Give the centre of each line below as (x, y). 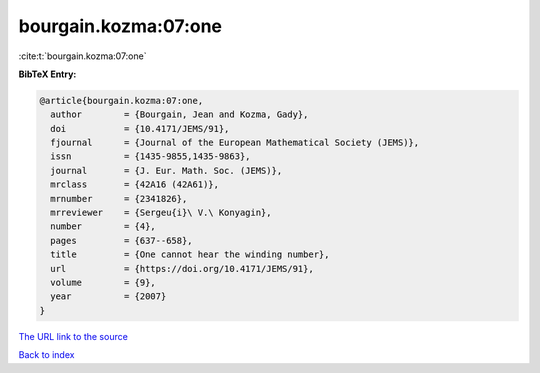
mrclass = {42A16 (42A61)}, (135, 184)
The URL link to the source (73, 336)
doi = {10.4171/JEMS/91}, (140, 128)
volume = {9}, (103, 282)
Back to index (46, 355)
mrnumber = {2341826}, (119, 198)
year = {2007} (108, 296)
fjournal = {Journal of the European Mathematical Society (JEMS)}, (235, 143)
